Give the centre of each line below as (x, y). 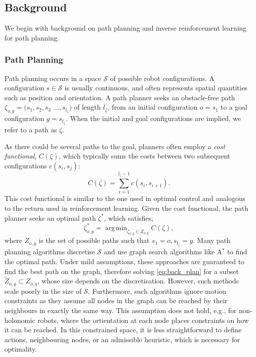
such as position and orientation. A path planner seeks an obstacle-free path (120, 97)
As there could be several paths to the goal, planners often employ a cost (115, 146)
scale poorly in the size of (43, 291)
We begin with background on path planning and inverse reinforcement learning (126, 28)
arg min (116, 228)
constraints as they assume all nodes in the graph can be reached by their (116, 300)
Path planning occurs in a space (53, 78)
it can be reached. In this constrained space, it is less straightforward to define (123, 330)
